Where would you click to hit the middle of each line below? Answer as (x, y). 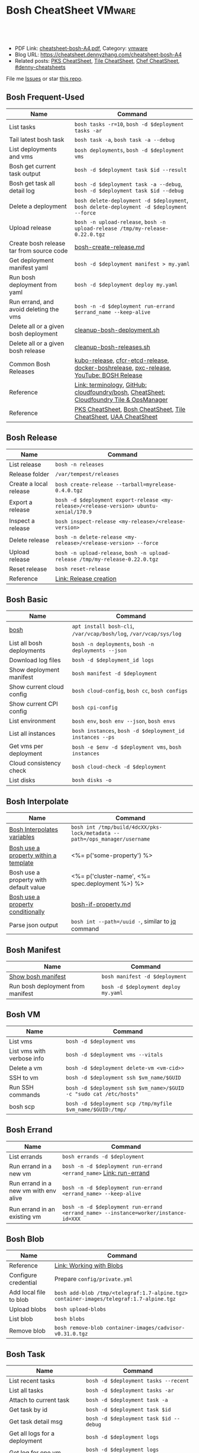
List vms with (28, 1051)
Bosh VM (23, 1015)
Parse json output (33, 925)
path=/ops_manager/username (110, 839)
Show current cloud (36, 687)
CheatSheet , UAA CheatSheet (116, 417)
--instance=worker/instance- (145, 1213)
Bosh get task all (32, 183)
